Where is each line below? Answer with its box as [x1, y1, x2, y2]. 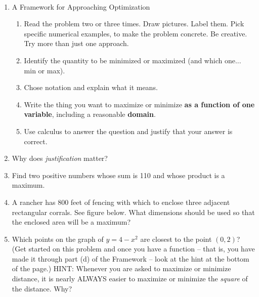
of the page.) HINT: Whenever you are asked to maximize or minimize [12, 263, 231, 274]
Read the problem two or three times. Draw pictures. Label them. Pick [24, 18, 244, 29]
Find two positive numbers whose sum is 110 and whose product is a [12, 169, 225, 180]
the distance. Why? [12, 283, 72, 293]
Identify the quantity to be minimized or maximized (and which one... [24, 55, 241, 65]
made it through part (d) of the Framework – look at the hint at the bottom [12, 253, 249, 264]
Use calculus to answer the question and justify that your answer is [24, 125, 233, 136]
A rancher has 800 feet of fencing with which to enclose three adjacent [12, 196, 230, 207]
